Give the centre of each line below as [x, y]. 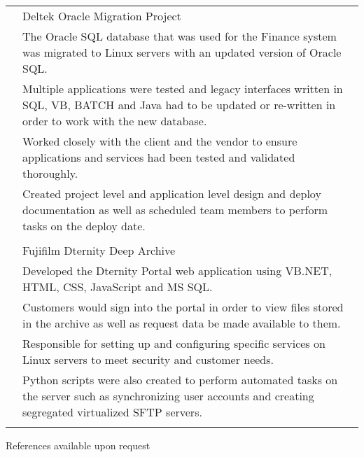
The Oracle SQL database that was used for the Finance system [180, 36]
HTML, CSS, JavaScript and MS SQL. [118, 287]
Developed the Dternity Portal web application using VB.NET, [177, 270]
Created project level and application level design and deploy [172, 194]
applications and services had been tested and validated [159, 157]
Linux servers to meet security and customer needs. [148, 359]
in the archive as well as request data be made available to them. [182, 323]
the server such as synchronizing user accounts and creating [168, 396]
